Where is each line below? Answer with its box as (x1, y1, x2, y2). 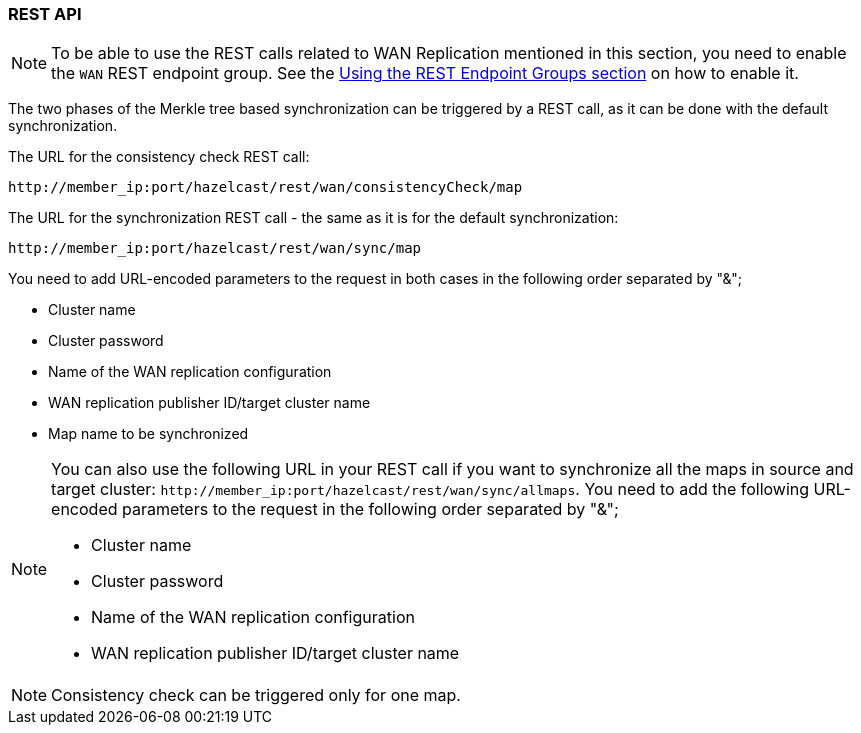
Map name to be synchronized (48, 425, 249, 443)
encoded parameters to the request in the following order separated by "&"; (51, 499, 619, 520)
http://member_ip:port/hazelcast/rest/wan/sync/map (8, 240, 422, 257)
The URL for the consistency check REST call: (8, 148, 310, 166)
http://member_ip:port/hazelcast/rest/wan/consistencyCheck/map (8, 179, 523, 196)
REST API (8, 4, 82, 24)
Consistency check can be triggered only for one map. (51, 685, 461, 706)
